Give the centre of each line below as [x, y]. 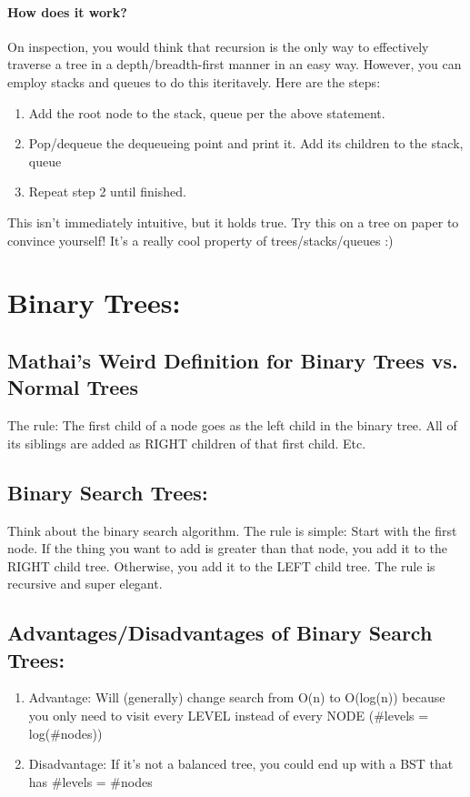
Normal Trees [73, 387]
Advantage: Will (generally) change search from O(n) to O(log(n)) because [237, 697]
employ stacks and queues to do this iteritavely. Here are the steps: [194, 81]
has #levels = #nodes [90, 781]
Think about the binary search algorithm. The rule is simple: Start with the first [232, 530]
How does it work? [67, 11]
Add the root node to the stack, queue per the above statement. [207, 112]
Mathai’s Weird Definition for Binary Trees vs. [233, 360]
